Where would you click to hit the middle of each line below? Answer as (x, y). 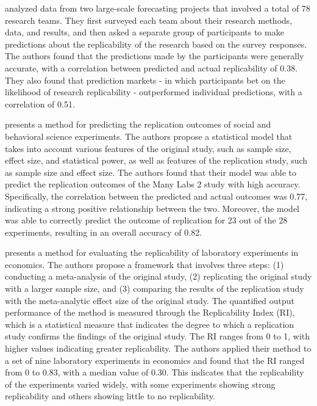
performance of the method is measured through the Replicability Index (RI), (150, 312)
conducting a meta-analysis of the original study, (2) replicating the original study (158, 276)
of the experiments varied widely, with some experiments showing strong (140, 384)
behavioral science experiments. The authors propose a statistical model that (149, 136)
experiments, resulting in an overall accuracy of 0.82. (104, 232)
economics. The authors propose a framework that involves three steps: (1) (144, 264)
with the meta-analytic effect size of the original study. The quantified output (150, 300)
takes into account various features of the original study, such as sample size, (148, 148)
